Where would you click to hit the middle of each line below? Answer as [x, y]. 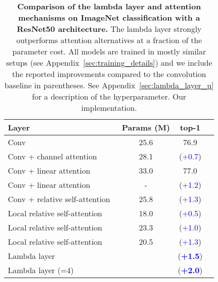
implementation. [109, 108]
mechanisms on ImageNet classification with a [109, 17]
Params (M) [146, 127]
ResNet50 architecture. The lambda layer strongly [109, 29]
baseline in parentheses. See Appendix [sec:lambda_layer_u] [109, 85]
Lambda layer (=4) [41, 270]
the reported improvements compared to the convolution [109, 74]
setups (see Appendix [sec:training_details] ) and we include [109, 63]
